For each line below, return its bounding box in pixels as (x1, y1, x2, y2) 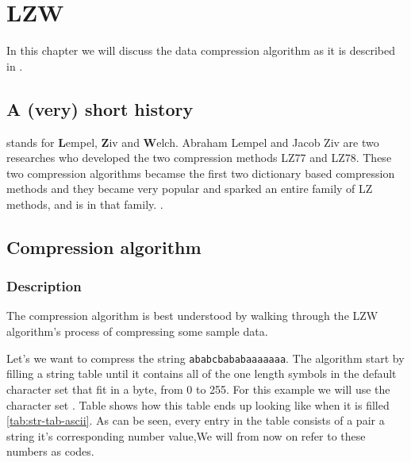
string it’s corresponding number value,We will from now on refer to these (6, 427, 366, 444)
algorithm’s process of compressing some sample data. (6, 323, 268, 340)
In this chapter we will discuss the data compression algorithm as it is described (6, 42, 396, 59)
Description (6, 276, 82, 296)
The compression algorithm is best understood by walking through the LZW (6, 307, 378, 324)
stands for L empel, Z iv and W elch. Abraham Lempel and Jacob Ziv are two (6, 133, 379, 150)
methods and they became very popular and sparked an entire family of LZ (6, 180, 373, 197)
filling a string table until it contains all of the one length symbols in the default (6, 365, 397, 382)
